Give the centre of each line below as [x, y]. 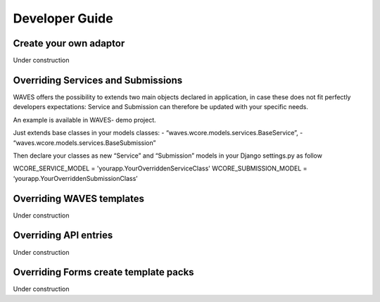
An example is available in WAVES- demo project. [84, 120]
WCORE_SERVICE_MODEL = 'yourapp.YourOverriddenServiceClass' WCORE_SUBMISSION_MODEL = [160, 168]
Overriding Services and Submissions [98, 80]
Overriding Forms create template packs [103, 272]
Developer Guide [63, 18]
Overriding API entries [63, 235]
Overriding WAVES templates [78, 198]
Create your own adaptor [69, 43]
